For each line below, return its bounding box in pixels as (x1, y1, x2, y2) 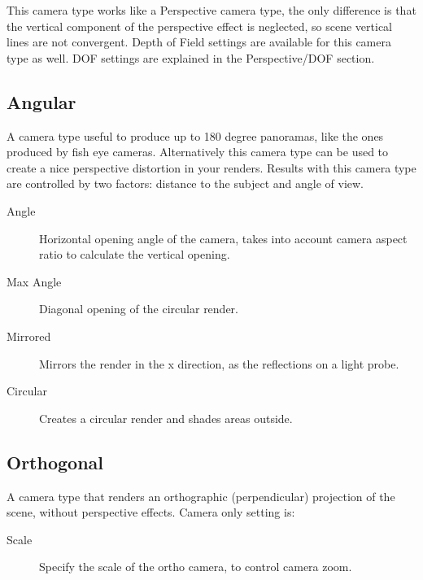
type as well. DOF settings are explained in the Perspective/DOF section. (7, 49, 375, 66)
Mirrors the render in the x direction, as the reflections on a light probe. (39, 355, 399, 372)
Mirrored (7, 327, 51, 344)
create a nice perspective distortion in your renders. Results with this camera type (7, 159, 416, 176)
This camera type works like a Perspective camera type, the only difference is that (7, 2, 416, 18)
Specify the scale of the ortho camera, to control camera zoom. (39, 558, 352, 575)
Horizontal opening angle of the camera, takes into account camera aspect (39, 229, 408, 246)
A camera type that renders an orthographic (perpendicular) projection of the (7, 487, 395, 504)
